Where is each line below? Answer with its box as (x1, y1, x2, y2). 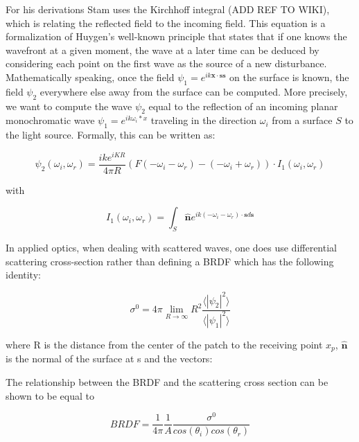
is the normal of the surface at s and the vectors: (6, 351, 213, 366)
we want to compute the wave (6, 98, 132, 113)
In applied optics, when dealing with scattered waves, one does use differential (6, 240, 337, 255)
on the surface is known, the (229, 69, 349, 84)
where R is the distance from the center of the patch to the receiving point (6, 337, 323, 351)
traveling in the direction (150, 113, 257, 127)
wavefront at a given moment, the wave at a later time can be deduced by (6, 42, 319, 57)
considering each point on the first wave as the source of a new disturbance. (6, 56, 327, 71)
